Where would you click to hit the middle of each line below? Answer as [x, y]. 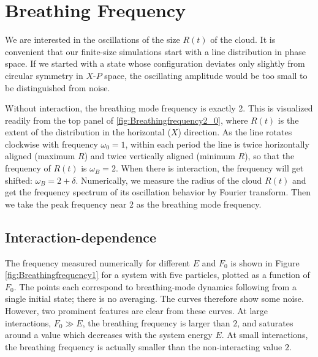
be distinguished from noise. [58, 87]
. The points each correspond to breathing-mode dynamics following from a [155, 286]
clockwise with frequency [51, 144]
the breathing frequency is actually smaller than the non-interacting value [144, 346]
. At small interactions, [265, 335]
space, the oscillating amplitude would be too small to [206, 75]
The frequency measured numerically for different [98, 262]
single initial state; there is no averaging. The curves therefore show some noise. [154, 299]
